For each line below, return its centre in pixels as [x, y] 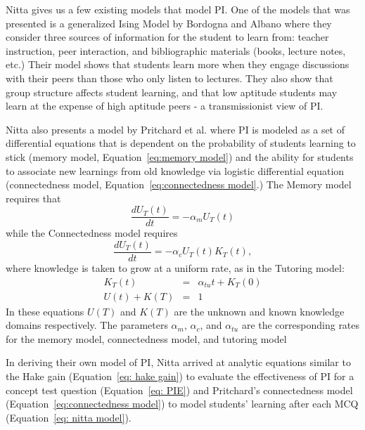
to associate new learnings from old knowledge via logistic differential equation [175, 170]
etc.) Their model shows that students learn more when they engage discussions [178, 64]
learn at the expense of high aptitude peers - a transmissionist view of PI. [165, 106]
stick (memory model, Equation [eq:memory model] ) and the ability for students [180, 156]
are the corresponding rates [301, 325]
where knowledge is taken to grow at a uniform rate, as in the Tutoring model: [175, 268]
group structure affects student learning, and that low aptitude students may [172, 92]
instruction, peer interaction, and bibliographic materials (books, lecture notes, [176, 50]
